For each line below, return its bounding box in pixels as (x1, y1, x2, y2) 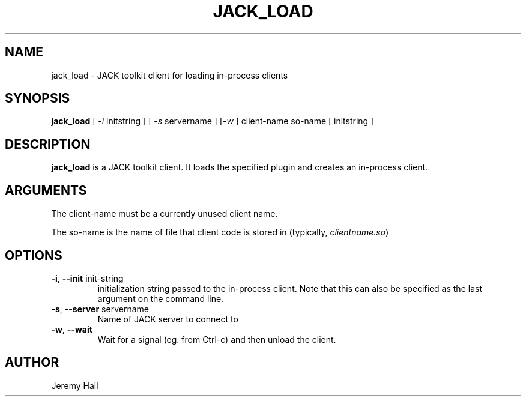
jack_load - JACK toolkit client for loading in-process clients (51, 70, 288, 80)
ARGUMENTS (5, 182, 87, 198)
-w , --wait (51, 324, 92, 334)
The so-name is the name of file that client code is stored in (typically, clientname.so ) (51, 227, 389, 238)
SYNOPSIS (5, 91, 70, 106)
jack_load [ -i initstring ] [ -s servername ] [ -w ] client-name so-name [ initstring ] (51, 116, 374, 127)
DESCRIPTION (5, 136, 91, 152)
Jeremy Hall (51, 380, 98, 391)
